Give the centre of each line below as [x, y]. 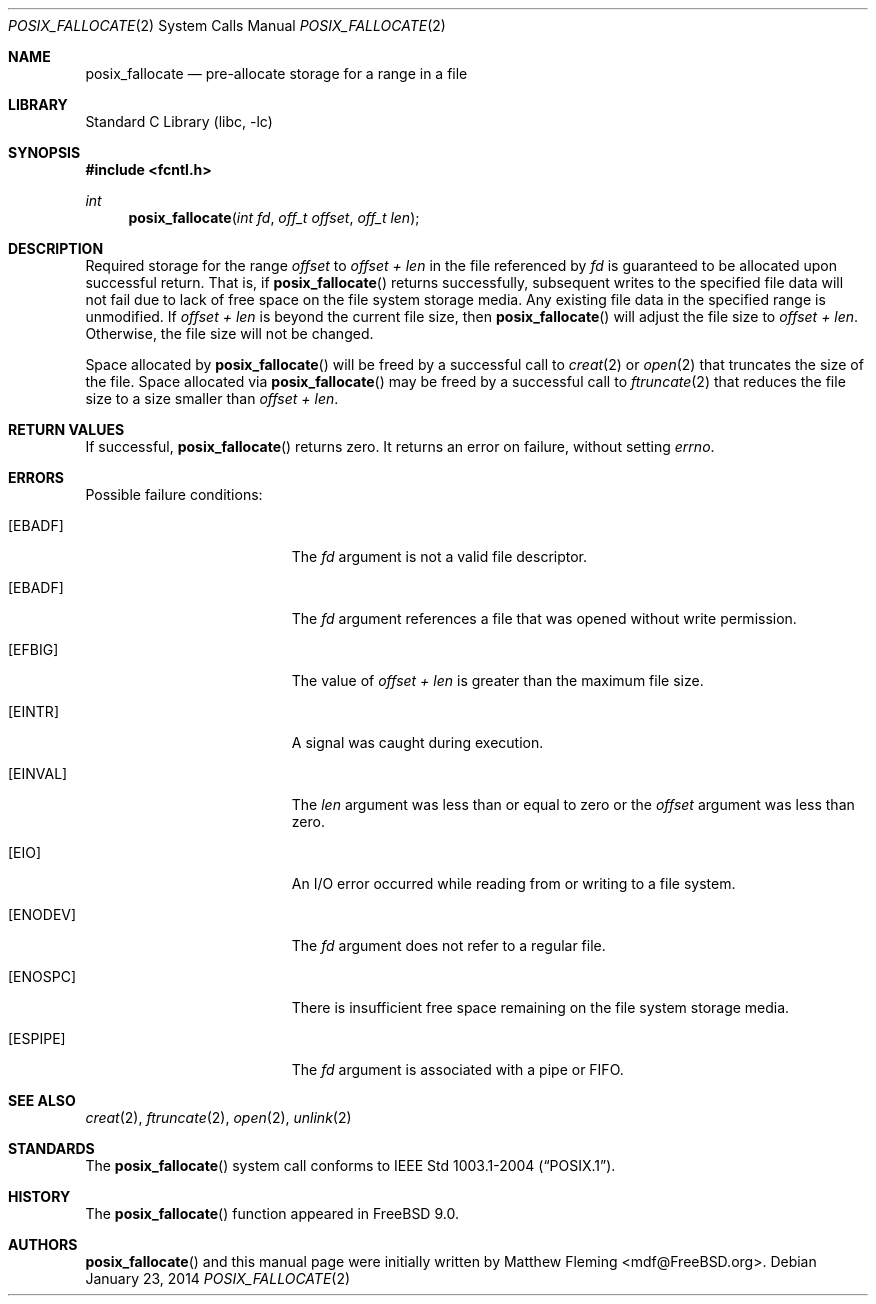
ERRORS [36, 477]
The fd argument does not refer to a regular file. [448, 945]
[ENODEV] [42, 914]
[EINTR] [33, 711]
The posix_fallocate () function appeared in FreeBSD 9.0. [272, 1213]
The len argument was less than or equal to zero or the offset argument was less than [573, 804]
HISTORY [39, 1196]
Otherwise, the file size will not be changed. [229, 333]
